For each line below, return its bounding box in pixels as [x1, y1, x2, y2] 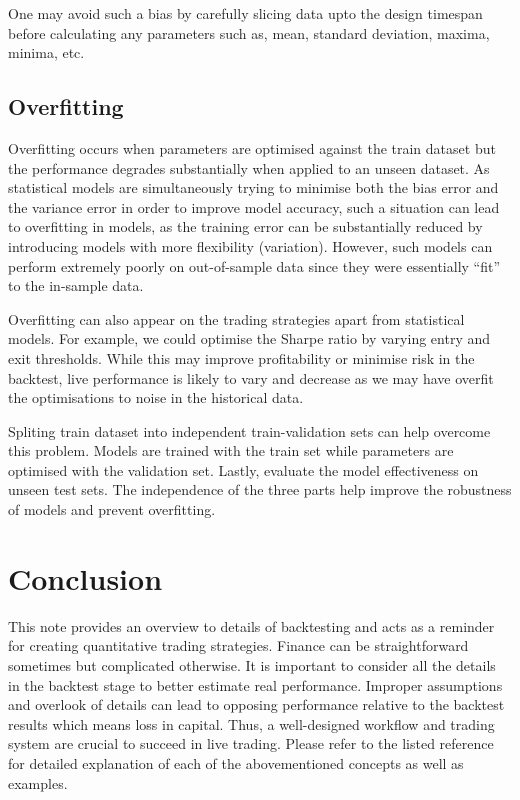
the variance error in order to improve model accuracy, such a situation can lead [8, 196, 500, 217]
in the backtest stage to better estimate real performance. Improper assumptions [8, 674, 503, 695]
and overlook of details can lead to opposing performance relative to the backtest [8, 694, 505, 715]
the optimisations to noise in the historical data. [8, 387, 304, 408]
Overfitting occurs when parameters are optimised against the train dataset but [8, 137, 496, 158]
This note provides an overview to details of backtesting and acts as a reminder [8, 615, 495, 636]
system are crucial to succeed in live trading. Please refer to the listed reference [8, 733, 494, 754]
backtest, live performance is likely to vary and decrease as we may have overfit [8, 367, 494, 388]
